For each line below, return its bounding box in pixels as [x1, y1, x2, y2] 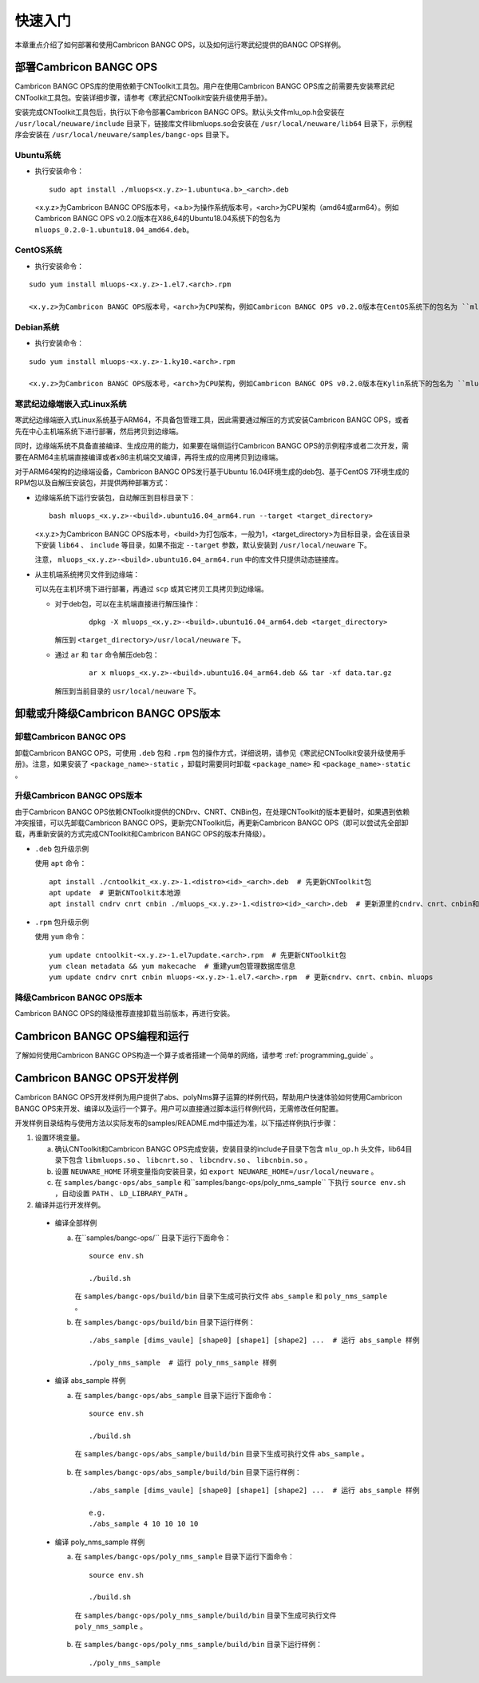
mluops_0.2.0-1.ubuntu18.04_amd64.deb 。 [34, 224, 194, 235]
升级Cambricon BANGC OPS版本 [14, 790, 143, 801]
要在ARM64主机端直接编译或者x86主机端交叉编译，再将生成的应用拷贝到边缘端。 [14, 452, 283, 462]
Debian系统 [14, 322, 60, 333]
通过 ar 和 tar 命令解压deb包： [54, 650, 160, 659]
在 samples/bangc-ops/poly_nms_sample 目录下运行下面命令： [74, 1552, 295, 1562]
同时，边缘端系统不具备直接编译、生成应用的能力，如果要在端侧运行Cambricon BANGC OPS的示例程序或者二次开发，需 [14, 441, 409, 451]
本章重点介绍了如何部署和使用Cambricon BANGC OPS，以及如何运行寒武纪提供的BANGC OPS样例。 [14, 40, 346, 49]
